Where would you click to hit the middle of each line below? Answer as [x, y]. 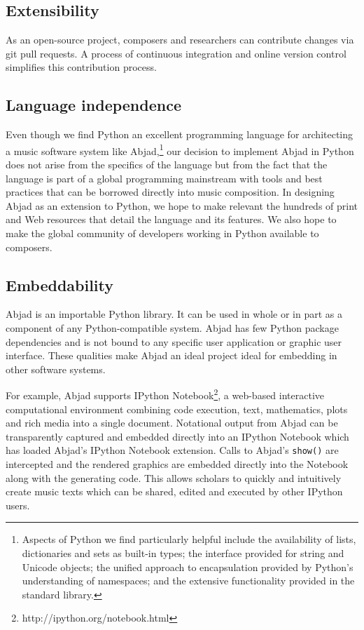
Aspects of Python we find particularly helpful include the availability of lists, [189, 539]
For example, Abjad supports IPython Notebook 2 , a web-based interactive [165, 394]
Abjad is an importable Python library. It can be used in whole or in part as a [174, 314]
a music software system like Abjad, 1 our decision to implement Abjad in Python [180, 149]
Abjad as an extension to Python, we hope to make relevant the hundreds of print [182, 205]
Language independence [93, 105]
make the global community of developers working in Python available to [162, 233]
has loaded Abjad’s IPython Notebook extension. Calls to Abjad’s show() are [172, 450]
